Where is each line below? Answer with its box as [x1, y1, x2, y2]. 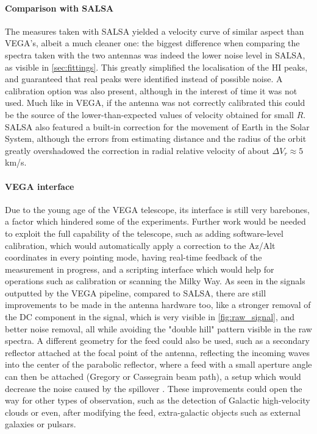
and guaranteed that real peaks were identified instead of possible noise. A [5, 72, 283, 85]
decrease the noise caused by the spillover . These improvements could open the [5, 382, 302, 394]
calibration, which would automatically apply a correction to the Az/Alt [5, 239, 276, 251]
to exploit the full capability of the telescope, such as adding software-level [5, 226, 283, 239]
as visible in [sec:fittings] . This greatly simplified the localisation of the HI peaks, [5, 60, 308, 73]
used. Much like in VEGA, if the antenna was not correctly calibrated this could [5, 96, 305, 109]
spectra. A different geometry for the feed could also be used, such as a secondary [5, 334, 310, 347]
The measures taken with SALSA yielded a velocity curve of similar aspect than [5, 24, 304, 37]
